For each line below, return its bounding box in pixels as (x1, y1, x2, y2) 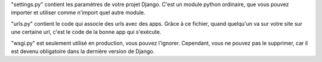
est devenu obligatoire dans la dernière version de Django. (11, 48, 155, 55)
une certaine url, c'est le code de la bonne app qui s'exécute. (11, 29, 162, 36)
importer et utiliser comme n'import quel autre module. (11, 9, 145, 16)
